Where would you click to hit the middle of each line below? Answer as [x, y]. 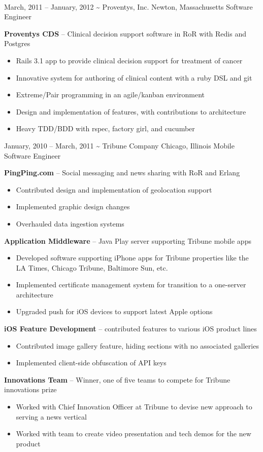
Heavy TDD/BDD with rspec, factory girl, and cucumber [105, 128]
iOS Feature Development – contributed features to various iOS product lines [130, 329]
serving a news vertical [51, 416]
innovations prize [30, 389]
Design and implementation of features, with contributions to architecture [131, 111]
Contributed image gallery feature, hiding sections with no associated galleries [137, 345]
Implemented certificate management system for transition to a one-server [131, 285]
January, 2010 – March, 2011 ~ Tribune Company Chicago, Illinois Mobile [119, 145]
